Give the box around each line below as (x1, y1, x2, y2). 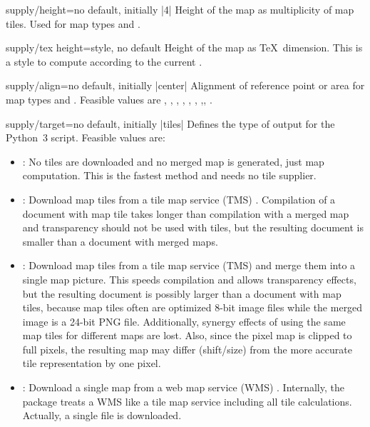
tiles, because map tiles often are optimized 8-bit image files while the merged (22, 300, 363, 315)
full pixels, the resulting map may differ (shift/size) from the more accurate (22, 341, 352, 356)
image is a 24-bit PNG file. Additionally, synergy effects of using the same (22, 313, 346, 328)
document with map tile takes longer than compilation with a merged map (22, 206, 349, 221)
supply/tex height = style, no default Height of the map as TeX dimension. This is (6, 40, 363, 55)
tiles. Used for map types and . (6, 16, 140, 31)
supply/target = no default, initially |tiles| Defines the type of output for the (6, 116, 335, 131)
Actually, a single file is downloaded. (22, 408, 182, 423)
